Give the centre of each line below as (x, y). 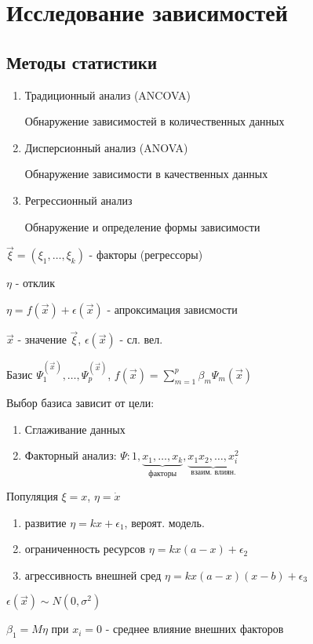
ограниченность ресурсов (85, 549)
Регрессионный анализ (78, 200)
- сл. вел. (141, 339)
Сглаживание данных (75, 429)
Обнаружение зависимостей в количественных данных (155, 121)
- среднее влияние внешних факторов (195, 629)
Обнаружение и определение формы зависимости (142, 226)
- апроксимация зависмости (172, 309)
